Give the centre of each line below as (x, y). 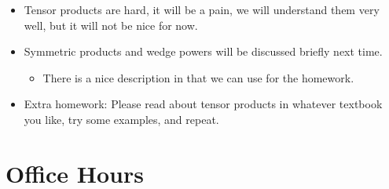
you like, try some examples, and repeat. (121, 119)
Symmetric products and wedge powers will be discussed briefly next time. (203, 51)
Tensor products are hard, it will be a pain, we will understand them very (202, 9)
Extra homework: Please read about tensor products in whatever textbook (203, 104)
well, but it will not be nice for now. (111, 25)
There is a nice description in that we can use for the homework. (198, 77)
